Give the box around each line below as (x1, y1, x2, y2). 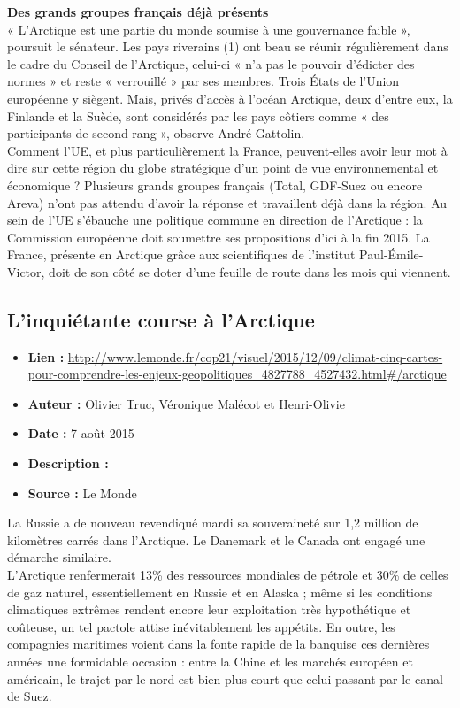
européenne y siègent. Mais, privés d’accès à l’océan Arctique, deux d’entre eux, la (7, 88, 453, 107)
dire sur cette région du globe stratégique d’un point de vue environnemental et (7, 158, 439, 177)
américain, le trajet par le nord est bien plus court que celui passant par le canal (7, 669, 443, 688)
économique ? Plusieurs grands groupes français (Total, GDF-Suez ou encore (7, 175, 423, 194)
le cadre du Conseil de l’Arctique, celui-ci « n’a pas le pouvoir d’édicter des (7, 54, 415, 73)
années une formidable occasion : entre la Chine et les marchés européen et (7, 652, 413, 671)
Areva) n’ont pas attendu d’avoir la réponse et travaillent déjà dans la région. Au (7, 193, 448, 212)
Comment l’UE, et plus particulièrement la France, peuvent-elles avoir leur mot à (7, 141, 448, 159)
